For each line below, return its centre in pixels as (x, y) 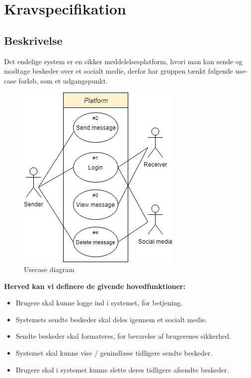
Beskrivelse (33, 40)
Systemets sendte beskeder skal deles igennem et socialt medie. (111, 319)
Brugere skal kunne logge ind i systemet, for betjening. (99, 303)
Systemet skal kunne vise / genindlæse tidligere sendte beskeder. (114, 352)
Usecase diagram (49, 269)
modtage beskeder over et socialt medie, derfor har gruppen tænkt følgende (119, 71)
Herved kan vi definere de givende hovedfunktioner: (95, 286)
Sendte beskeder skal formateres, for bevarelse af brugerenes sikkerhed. (123, 336)
